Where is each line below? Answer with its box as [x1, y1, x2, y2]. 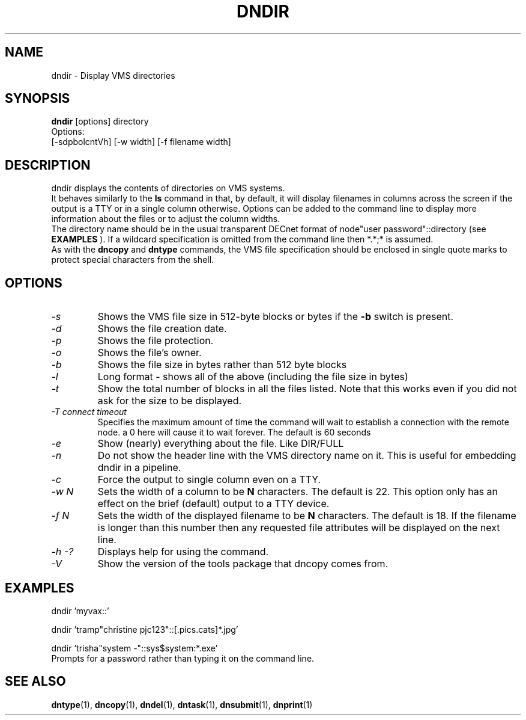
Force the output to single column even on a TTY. [97, 473, 321, 486]
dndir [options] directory [51, 116, 149, 127]
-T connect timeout [51, 407, 127, 417]
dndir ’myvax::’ [51, 605, 109, 616]
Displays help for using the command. [97, 546, 269, 558]
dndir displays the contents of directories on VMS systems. [51, 183, 285, 194]
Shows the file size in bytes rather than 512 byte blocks [97, 358, 347, 371]
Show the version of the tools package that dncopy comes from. [97, 558, 388, 570]
